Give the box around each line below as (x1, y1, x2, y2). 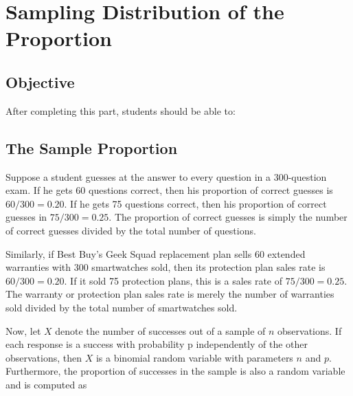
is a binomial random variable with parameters (95, 350, 293, 364)
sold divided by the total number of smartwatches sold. (5, 300, 238, 314)
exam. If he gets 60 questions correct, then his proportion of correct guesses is (5, 183, 333, 197)
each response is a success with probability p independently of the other (5, 337, 308, 351)
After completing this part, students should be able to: (5, 103, 236, 118)
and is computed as (5, 377, 87, 391)
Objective (5, 71, 75, 92)
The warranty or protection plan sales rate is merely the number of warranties (5, 287, 334, 301)
